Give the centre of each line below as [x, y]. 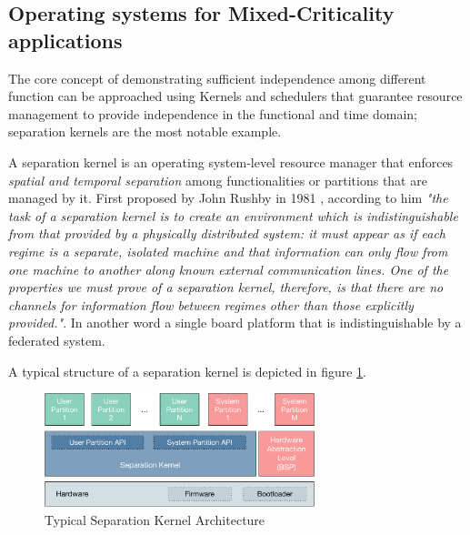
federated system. [57, 340]
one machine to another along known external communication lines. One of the [229, 269]
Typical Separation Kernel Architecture [155, 519]
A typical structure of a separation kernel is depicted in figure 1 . [188, 371]
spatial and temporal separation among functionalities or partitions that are [218, 180]
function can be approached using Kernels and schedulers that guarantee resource [235, 96]
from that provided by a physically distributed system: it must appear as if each [227, 233]
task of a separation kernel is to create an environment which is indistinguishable [233, 215]
